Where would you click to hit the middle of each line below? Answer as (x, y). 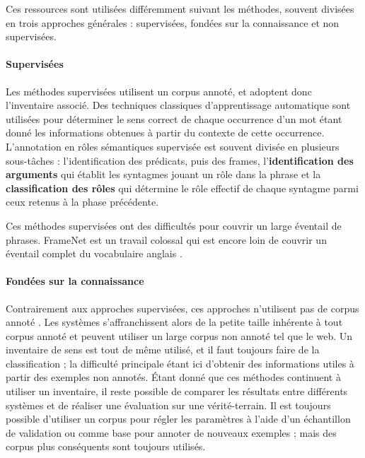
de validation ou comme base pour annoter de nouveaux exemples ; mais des (171, 432)
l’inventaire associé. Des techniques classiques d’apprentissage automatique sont (178, 105)
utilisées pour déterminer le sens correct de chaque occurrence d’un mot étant (174, 118)
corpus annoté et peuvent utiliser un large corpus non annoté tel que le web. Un (179, 335)
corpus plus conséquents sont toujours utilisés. (106, 446)
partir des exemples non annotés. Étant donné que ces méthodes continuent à (173, 377)
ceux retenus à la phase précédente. (82, 202)
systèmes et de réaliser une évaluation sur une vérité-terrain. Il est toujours (168, 405)
